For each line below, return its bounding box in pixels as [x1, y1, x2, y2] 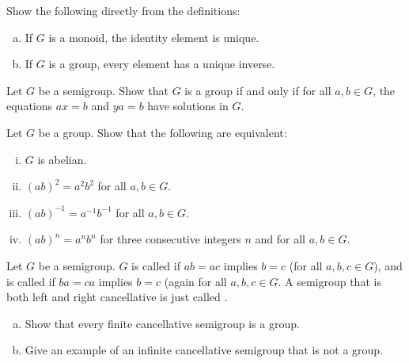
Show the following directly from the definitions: [6, 2, 240, 18]
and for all [255, 231, 305, 247]
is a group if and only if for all [184, 82, 331, 98]
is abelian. [37, 151, 87, 167]
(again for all [164, 273, 227, 289]
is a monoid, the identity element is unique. [48, 29, 259, 45]
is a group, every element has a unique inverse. [48, 55, 275, 72]
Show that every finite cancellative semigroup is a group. [25, 315, 300, 331]
